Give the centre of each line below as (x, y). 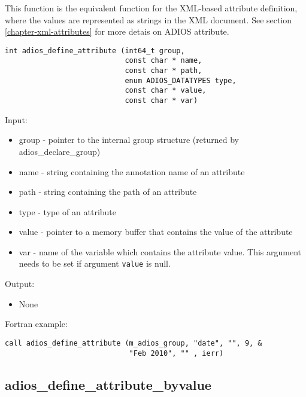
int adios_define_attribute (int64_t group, (95, 51)
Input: (16, 119)
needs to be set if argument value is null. (95, 263)
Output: (20, 284)
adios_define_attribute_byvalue (108, 384)
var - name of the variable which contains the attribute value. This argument (160, 251)
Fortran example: (36, 324)
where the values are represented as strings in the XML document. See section (149, 19)
